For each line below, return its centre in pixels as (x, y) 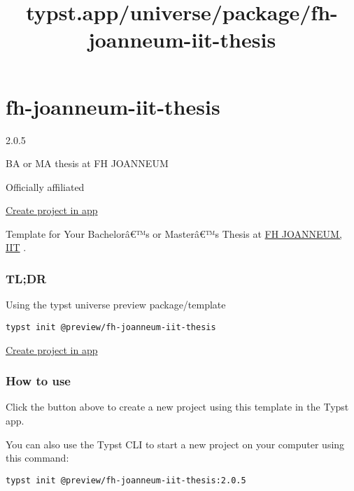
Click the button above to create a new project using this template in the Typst (177, 407)
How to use (38, 381)
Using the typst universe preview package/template (116, 305)
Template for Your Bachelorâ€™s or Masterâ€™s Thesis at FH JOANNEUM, (174, 233)
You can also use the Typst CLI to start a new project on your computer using (175, 444)
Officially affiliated (45, 186)
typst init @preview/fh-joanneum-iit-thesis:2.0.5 (126, 480)
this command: (37, 458)
